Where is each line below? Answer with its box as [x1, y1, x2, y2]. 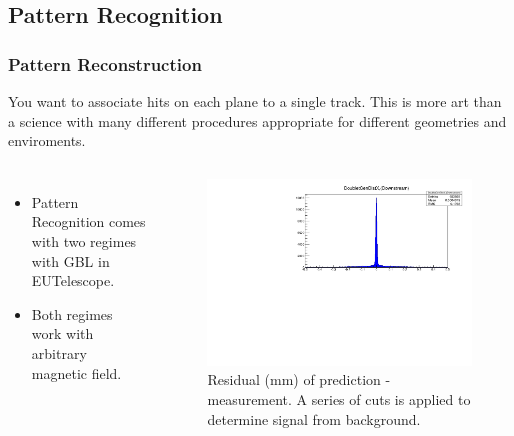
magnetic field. [31, 362, 122, 383]
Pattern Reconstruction [8, 51, 202, 76]
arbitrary [31, 342, 87, 363]
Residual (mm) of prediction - [207, 369, 391, 390]
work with [31, 323, 94, 344]
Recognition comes [31, 211, 146, 232]
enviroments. [8, 130, 86, 151]
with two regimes [31, 230, 137, 251]
